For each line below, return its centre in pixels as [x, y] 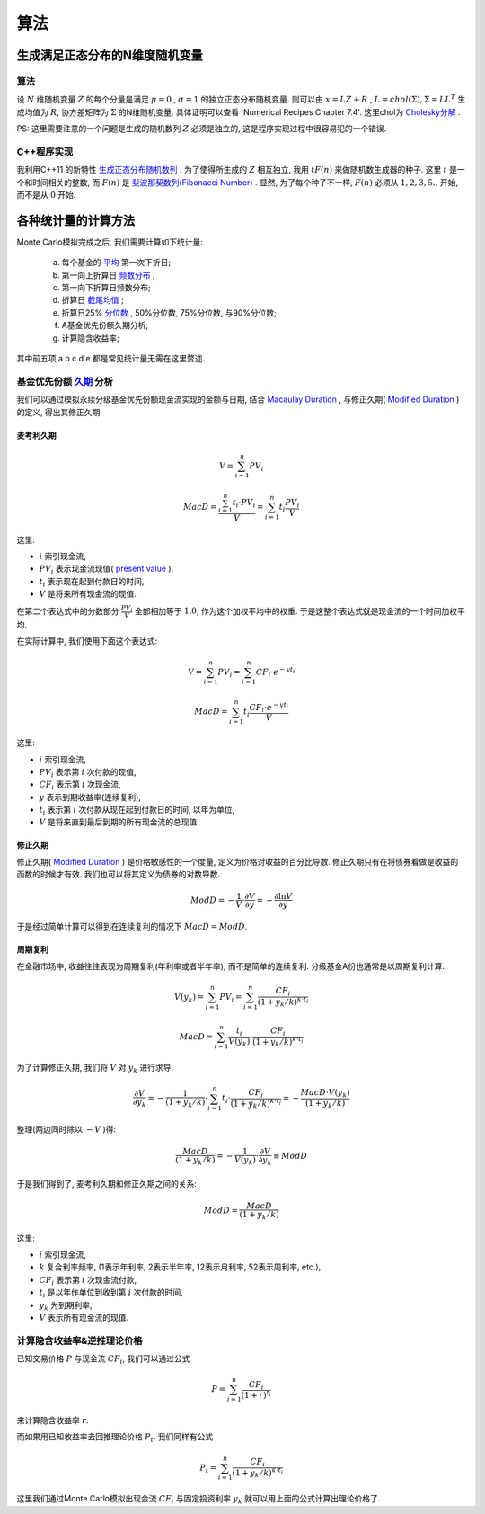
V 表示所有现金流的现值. [84, 1317]
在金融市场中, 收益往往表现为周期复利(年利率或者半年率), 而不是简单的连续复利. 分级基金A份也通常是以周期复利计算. [230, 966]
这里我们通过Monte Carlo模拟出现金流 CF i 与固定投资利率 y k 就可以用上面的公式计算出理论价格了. [198, 1500]
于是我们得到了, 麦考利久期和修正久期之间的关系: [107, 1183]
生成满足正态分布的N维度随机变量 [110, 55]
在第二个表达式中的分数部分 [68, 610]
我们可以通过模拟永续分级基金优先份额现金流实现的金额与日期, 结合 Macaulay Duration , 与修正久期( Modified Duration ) [238, 399]
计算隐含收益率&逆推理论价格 [79, 1340]
